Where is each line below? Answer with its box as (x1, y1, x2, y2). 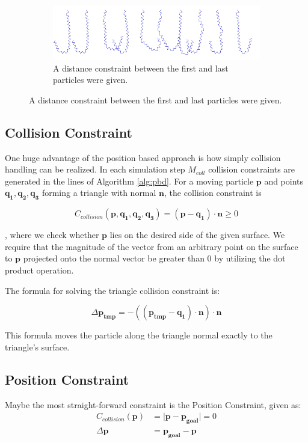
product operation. (5, 264, 74, 276)
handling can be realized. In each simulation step (5, 163, 185, 176)
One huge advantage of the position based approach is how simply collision (5, 151, 281, 163)
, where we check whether (5, 228, 99, 241)
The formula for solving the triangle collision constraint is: (5, 284, 220, 296)
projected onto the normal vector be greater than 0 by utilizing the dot (23, 252, 286, 264)
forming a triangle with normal (42, 186, 156, 199)
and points (264, 174, 304, 187)
